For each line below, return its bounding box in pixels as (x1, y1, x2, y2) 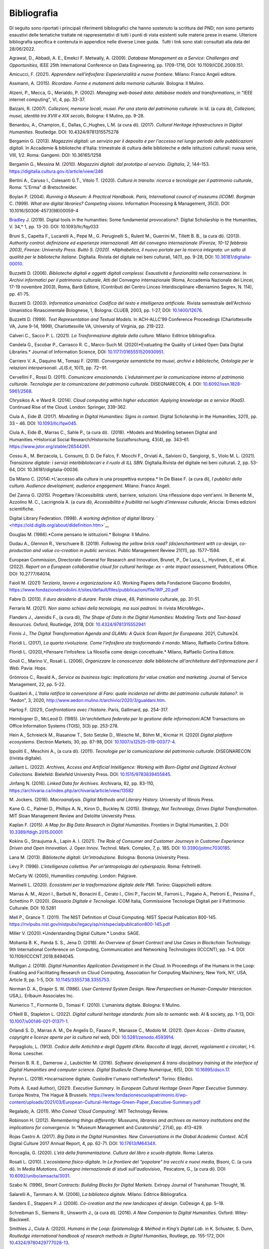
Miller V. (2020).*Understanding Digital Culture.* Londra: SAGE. (9, 930, 140, 936)
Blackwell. (9, 1217, 30, 1223)
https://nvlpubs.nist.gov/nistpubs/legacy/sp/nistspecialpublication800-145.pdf (9, 921, 170, 927)
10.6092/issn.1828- (203, 381, 242, 387)
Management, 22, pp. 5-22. (9, 681, 66, 687)
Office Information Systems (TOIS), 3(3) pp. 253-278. (9, 722, 119, 729)
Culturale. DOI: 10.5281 (9, 905, 56, 911)
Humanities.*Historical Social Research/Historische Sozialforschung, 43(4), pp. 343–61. (9, 436, 190, 442)
